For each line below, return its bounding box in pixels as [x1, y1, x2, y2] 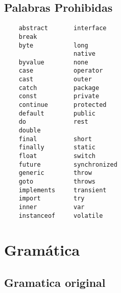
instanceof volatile [18, 212, 103, 219]
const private [18, 93, 100, 100]
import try [18, 195, 85, 202]
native [74, 50, 95, 58]
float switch [18, 152, 95, 160]
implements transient [18, 186, 107, 194]
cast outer [18, 76, 92, 83]
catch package [18, 84, 100, 92]
